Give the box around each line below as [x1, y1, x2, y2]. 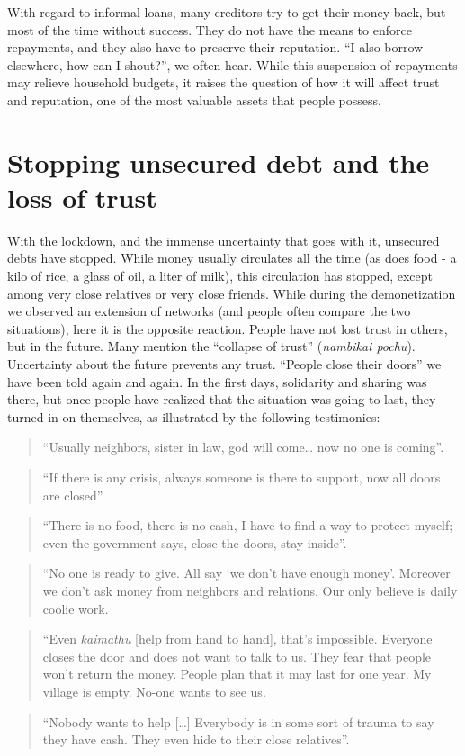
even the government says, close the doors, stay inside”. [42, 533, 347, 552]
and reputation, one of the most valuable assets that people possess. [7, 90, 381, 109]
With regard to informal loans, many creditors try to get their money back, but [7, 3, 446, 21]
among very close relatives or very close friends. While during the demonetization [7, 283, 456, 302]
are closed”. [42, 485, 105, 504]
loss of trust [7, 178, 157, 215]
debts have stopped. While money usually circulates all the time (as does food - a [7, 248, 457, 267]
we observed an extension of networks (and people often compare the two [7, 301, 411, 320]
